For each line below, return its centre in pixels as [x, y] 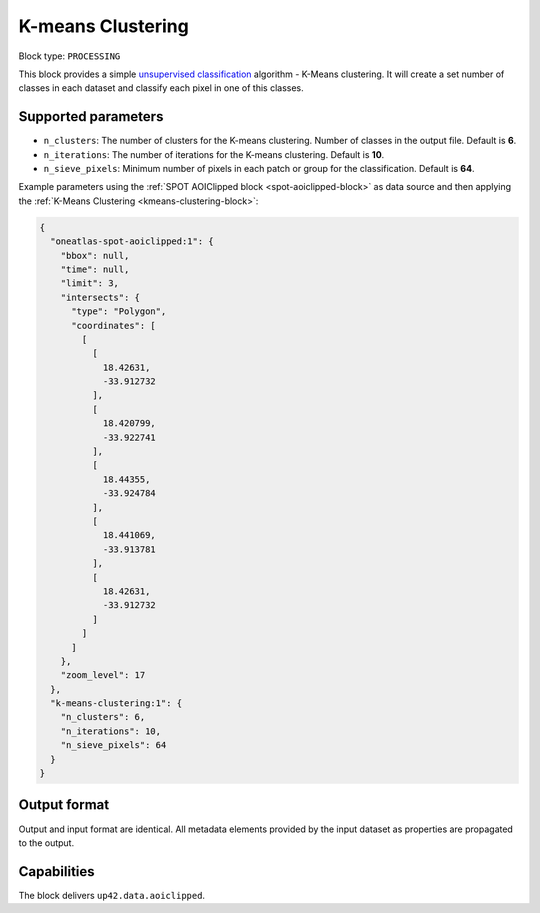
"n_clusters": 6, [103, 717]
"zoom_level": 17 [103, 675]
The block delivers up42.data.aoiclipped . [111, 895]
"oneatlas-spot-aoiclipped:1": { [132, 241]
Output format [64, 805]
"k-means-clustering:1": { [116, 703]
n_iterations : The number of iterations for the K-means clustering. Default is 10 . [214, 154]
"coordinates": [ [114, 325]
